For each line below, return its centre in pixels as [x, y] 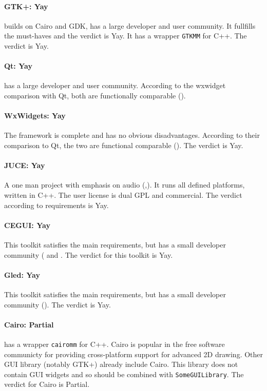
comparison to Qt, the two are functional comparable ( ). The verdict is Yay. [124, 145]
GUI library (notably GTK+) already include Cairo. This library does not [121, 364]
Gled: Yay [22, 274]
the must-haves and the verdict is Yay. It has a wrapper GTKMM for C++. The [126, 36]
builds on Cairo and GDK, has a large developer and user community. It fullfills [130, 25]
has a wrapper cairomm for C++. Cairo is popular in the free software [115, 344]
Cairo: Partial [29, 324]
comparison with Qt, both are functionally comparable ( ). [95, 96]
